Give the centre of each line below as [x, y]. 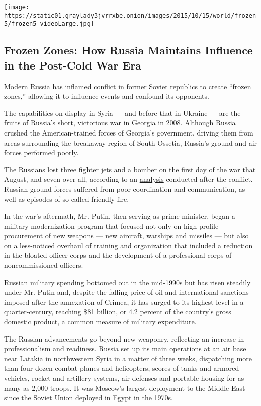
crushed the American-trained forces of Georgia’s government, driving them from [129, 132]
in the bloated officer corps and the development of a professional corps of [118, 255]
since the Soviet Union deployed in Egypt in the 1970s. [89, 398]
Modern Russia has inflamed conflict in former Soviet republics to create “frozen [128, 86]
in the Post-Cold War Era [73, 65]
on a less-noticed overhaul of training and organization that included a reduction [128, 245]
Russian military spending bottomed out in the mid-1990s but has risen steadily [127, 282]
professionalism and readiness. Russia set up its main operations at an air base [125, 348]
